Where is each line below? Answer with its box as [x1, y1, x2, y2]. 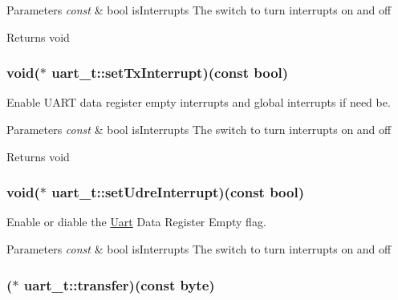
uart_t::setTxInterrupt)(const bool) [51, 63, 289, 83]
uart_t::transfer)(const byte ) [23, 274, 215, 294]
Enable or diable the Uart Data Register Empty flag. [6, 213, 266, 230]
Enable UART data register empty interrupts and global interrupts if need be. [6, 94, 391, 111]
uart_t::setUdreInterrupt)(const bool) [51, 182, 304, 202]
